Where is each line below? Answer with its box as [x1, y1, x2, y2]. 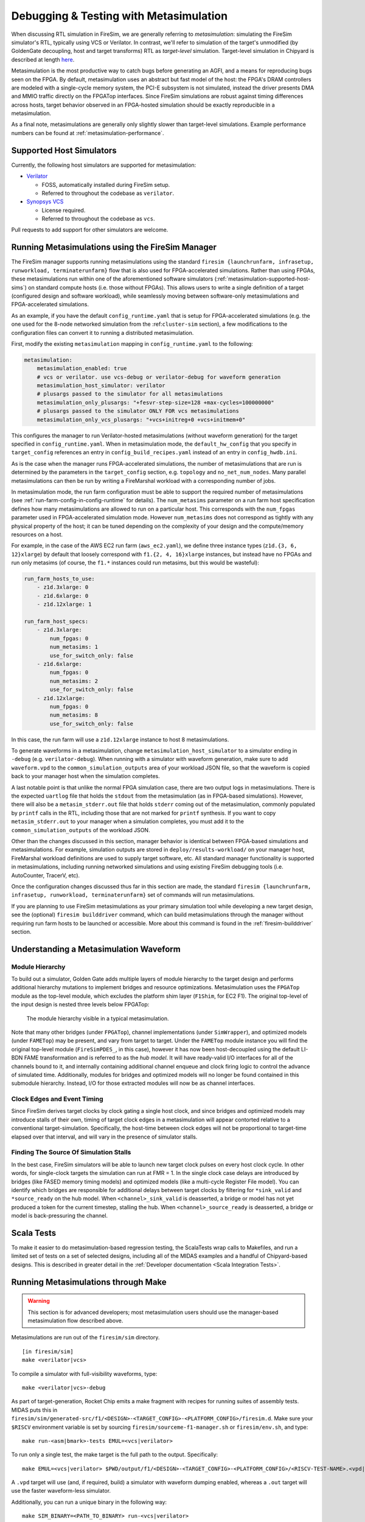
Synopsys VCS [26, 198, 64, 205]
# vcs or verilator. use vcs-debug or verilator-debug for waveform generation [36, 373, 281, 380]
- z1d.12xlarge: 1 [36, 601, 92, 608]
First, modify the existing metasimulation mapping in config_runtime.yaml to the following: [11, 340, 254, 347]
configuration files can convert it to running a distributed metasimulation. [11, 329, 194, 336]
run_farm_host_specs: [24, 618, 89, 625]
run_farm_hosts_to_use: [24, 575, 96, 583]
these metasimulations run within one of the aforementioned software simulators [11, 275, 214, 282]
